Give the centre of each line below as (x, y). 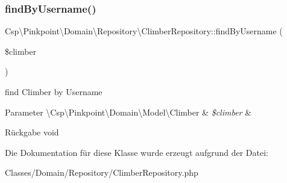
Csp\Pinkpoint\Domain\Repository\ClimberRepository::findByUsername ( (144, 31)
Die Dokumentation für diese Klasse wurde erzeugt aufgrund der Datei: (137, 152)
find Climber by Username (54, 91)
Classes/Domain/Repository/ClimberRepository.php (102, 172)
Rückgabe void (32, 132)
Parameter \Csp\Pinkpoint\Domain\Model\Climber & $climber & (128, 112)
